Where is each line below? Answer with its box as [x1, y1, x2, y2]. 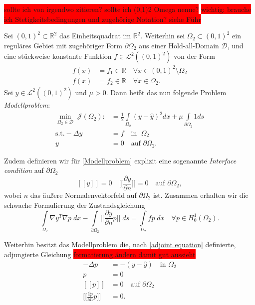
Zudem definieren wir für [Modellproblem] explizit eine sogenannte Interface [4, 155, 237, 165]
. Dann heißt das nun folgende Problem [106, 87, 227, 97]
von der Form [174, 51, 215, 61]
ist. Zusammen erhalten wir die [153, 190, 249, 200]
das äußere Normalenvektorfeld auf [30, 190, 137, 200]
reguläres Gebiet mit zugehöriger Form [4, 40, 123, 50]
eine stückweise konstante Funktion [4, 51, 112, 61]
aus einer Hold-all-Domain [139, 40, 219, 50]
